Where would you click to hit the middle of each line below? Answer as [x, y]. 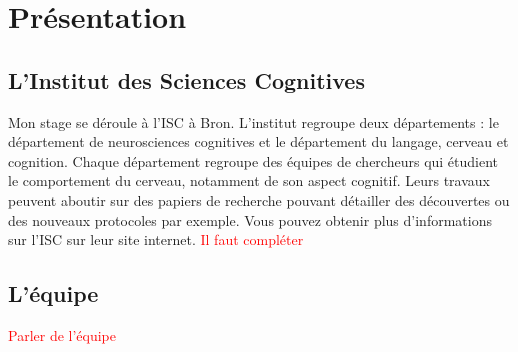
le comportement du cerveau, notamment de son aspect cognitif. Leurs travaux [249, 180]
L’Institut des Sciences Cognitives [186, 79]
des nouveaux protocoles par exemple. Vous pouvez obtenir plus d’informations [250, 219]
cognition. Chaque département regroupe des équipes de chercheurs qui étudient [253, 160]
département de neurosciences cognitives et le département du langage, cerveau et [258, 141]
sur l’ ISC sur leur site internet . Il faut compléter [156, 239]
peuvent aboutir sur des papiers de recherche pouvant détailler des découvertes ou [259, 199]
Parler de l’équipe [62, 334]
